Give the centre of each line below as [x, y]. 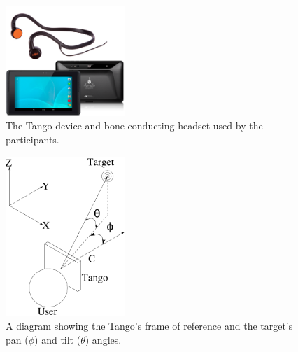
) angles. [103, 339]
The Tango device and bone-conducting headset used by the [134, 126]
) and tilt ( [58, 339]
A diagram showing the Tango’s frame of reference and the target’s [149, 326]
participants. [33, 139]
